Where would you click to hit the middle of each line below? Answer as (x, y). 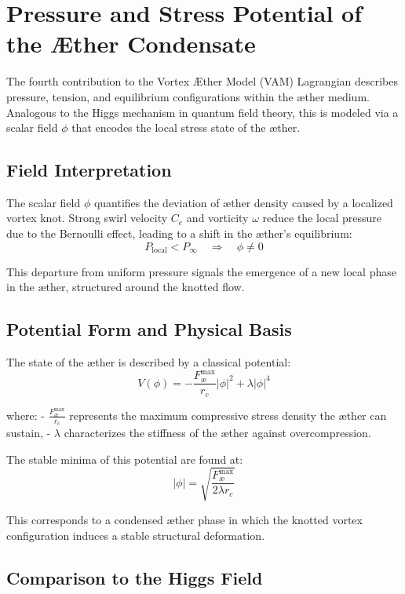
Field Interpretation (89, 170)
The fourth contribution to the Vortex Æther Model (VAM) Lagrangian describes (202, 81)
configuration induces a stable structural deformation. (136, 535)
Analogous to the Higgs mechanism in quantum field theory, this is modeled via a (202, 112)
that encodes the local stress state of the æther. (186, 128)
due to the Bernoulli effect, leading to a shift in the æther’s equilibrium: (179, 233)
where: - (26, 415)
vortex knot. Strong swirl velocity (87, 218)
